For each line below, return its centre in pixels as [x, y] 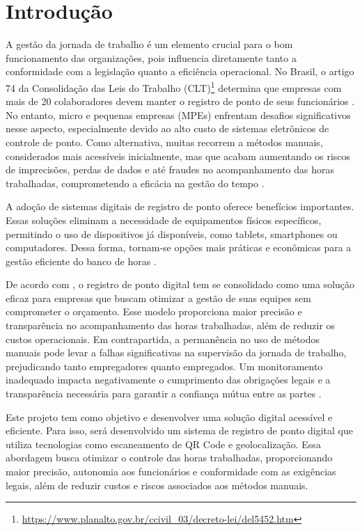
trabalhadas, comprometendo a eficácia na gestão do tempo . [135, 183]
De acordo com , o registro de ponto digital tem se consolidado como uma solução [180, 284]
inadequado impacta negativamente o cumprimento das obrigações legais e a [168, 380]
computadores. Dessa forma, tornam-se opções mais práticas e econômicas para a [179, 247]
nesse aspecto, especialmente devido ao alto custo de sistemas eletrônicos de [167, 128]
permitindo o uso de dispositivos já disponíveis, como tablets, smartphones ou [172, 233]
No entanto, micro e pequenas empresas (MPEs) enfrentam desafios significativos [178, 114]
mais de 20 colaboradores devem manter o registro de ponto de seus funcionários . [180, 101]
